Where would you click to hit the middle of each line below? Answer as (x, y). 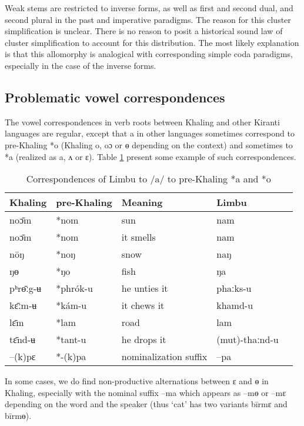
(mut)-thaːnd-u (248, 340)
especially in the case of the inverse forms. (81, 65)
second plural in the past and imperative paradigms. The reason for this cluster (148, 19)
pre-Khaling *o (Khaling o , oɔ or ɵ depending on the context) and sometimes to (149, 144)
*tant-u (71, 340)
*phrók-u (74, 288)
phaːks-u (234, 288)
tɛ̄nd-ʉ (23, 340)
